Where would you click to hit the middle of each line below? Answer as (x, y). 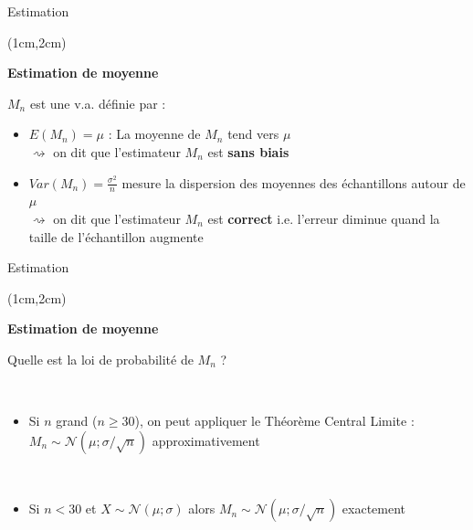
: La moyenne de (154, 134)
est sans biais (248, 151)
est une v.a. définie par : (98, 103)
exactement (374, 509)
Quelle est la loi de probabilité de (100, 359)
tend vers (253, 134)
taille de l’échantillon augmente (116, 236)
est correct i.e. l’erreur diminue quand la (324, 218)
